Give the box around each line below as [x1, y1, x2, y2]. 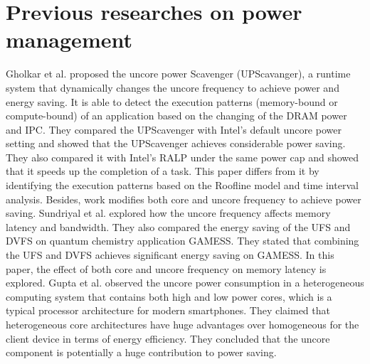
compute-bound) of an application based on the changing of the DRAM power [6, 108, 347, 123]
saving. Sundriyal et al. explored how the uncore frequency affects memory [6, 205, 331, 220]
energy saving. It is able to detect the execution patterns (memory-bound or [6, 94, 338, 109]
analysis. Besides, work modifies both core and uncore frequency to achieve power [6, 191, 361, 206]
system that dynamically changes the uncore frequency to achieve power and [6, 80, 339, 95]
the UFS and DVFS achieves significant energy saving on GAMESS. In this [6, 247, 334, 262]
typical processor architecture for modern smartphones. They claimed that [6, 303, 330, 318]
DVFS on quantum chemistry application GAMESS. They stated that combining [6, 233, 359, 248]
